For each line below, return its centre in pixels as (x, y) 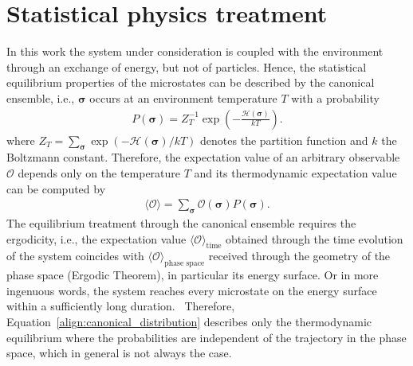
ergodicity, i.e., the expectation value (96, 238)
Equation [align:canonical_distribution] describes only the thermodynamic (189, 321)
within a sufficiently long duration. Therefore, (121, 306)
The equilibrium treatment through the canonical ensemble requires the (181, 222)
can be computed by (56, 188)
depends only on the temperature (99, 172)
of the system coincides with (75, 256)
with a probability (335, 97)
